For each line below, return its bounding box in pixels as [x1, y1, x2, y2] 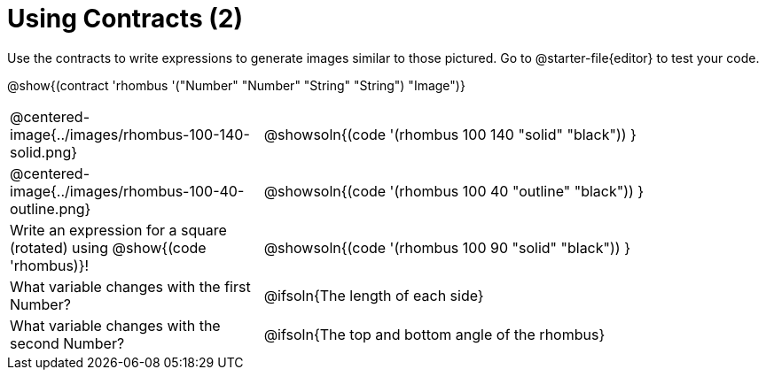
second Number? [10, 334, 125, 352]
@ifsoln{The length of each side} [263, 286, 484, 304]
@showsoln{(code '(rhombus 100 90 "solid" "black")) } [263, 238, 630, 257]
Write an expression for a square [10, 220, 227, 239]
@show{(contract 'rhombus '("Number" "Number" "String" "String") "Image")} [7, 77, 465, 93]
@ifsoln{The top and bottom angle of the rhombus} [263, 325, 606, 343]
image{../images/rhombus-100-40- [10, 181, 245, 200]
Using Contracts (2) [7, 4, 243, 34]
